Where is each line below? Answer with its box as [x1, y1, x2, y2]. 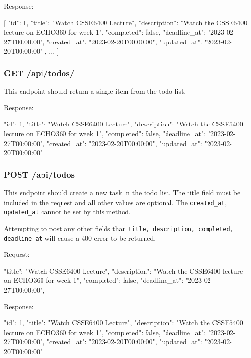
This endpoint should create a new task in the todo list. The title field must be [4, 187, 241, 197]
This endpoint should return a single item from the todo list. [4, 86, 186, 96]
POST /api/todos [4, 168, 75, 180]
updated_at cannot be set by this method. [4, 207, 131, 217]
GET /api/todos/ [4, 66, 75, 79]
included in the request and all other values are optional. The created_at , [4, 197, 227, 207]
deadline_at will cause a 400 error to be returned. [4, 232, 156, 243]
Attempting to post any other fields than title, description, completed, [4, 223, 233, 233]
